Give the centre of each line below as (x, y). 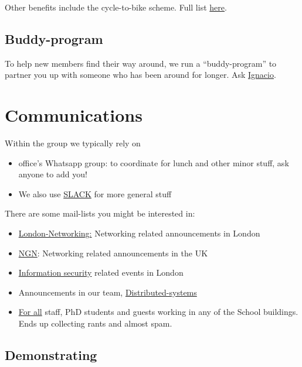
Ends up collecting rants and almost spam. (95, 323)
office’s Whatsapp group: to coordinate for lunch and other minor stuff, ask (154, 162)
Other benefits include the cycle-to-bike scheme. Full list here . (116, 7)
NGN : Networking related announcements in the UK (113, 253)
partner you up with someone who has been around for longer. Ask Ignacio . (140, 75)
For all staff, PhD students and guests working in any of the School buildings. (158, 312)
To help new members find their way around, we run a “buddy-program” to (141, 63)
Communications (74, 115)
